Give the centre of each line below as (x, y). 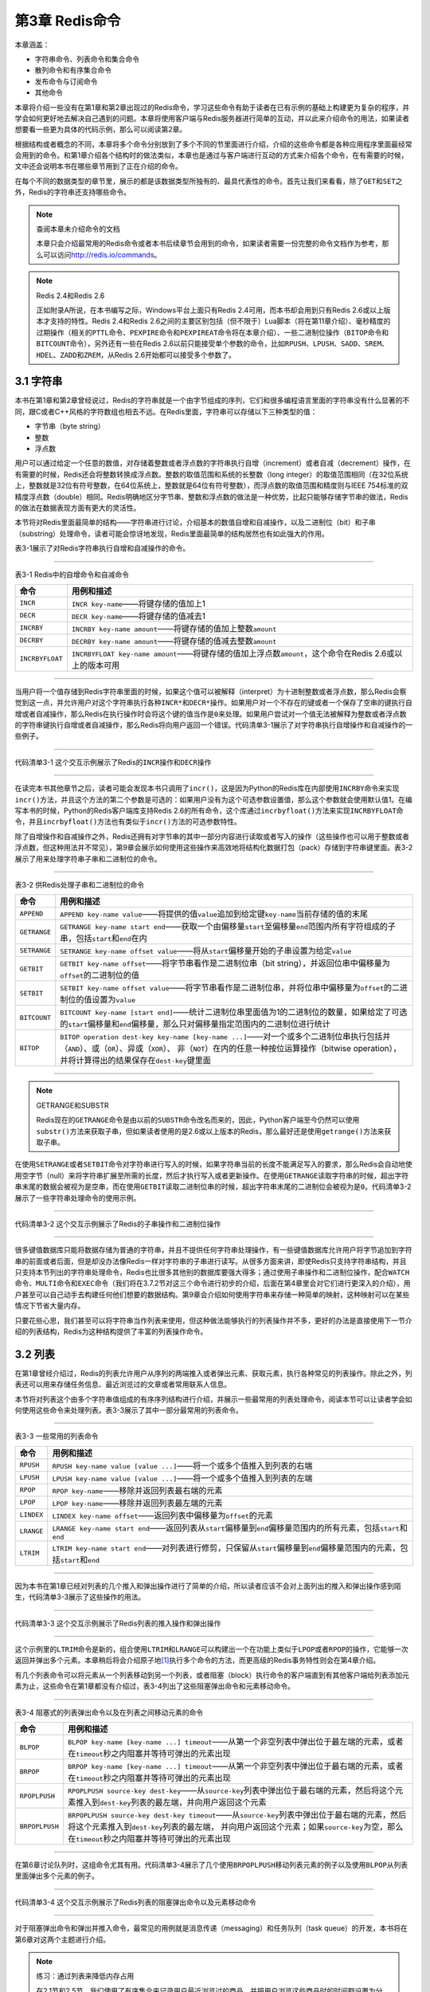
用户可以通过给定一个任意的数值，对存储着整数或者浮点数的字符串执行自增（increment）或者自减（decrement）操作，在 (213, 463)
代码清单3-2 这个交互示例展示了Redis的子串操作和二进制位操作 (118, 1224)
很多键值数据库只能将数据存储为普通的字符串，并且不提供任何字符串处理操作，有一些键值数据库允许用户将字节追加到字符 (213, 1250)
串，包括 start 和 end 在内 (104, 939)
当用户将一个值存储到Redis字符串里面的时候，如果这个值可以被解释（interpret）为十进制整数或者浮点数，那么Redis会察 (211, 691)
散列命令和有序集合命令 (73, 70)
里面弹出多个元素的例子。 (57, 1876)
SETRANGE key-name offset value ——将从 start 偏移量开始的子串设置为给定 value (206, 951)
